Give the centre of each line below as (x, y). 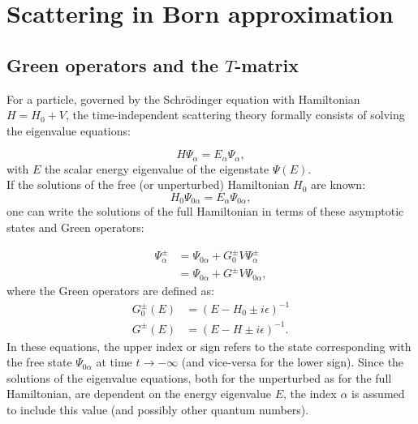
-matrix (267, 64)
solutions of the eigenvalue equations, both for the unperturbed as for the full (199, 377)
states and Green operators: (75, 227)
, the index (310, 394)
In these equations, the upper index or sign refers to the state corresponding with (209, 346)
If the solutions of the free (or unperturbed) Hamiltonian (148, 184)
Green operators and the (112, 64)
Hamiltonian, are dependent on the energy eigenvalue (139, 394)
